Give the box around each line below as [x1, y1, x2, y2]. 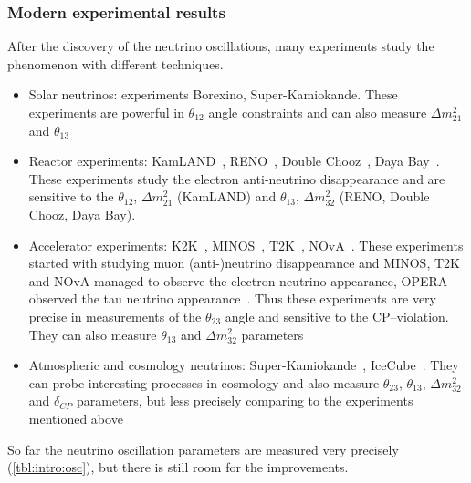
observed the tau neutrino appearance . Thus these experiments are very [28, 289, 436, 308]
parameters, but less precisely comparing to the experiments [77, 391, 413, 410]
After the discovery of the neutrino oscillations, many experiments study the [7, 36, 434, 56]
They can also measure [28, 324, 157, 344]
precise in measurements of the [28, 306, 202, 325]
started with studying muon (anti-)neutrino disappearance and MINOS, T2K [28, 253, 460, 272]
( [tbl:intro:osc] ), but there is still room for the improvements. [7, 457, 349, 477]
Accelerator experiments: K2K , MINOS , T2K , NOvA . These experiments [28, 235, 464, 254]
